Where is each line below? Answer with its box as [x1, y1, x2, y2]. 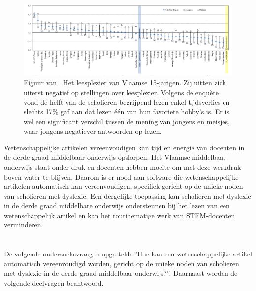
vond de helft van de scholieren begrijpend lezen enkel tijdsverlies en [24, 97, 230, 107]
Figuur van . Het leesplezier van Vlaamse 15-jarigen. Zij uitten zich [24, 77, 226, 88]
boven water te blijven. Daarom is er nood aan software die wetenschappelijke [4, 171, 239, 182]
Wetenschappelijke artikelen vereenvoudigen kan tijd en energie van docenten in [4, 142, 245, 152]
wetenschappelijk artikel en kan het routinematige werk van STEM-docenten [4, 210, 235, 220]
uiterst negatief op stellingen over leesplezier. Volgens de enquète [24, 87, 219, 97]
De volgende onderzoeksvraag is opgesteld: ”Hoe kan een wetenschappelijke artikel [4, 249, 252, 259]
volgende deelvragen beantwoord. [4, 278, 104, 288]
